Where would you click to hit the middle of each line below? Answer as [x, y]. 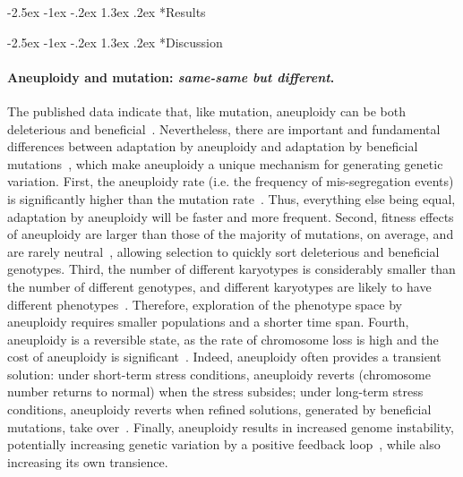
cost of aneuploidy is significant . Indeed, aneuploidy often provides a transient [224, 357]
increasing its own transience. [88, 461]
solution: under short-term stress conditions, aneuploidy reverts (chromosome [219, 374]
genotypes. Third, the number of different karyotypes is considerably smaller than [231, 269]
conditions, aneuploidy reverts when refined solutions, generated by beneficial [219, 409]
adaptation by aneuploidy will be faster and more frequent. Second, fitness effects [231, 216]
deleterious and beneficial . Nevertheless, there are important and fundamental [224, 128]
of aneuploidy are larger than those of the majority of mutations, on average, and [231, 234]
